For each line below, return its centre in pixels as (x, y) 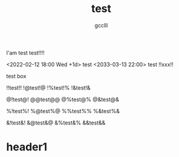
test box (16, 76)
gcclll (101, 25)
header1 (27, 147)
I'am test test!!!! (26, 52)
